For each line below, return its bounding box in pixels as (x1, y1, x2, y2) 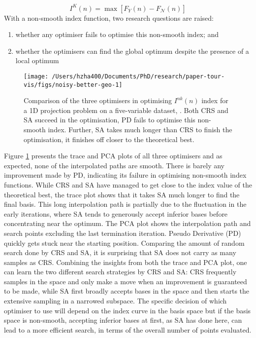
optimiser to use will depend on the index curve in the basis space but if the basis (4, 305, 251, 315)
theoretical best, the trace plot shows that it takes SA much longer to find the (4, 189, 240, 199)
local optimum (15, 55, 59, 66)
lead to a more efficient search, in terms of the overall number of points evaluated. (4, 324, 252, 335)
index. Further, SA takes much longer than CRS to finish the (48, 124, 232, 134)
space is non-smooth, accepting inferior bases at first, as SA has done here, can (4, 315, 242, 325)
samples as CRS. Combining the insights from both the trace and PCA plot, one (4, 257, 247, 267)
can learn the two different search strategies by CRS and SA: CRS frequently (4, 266, 237, 277)
